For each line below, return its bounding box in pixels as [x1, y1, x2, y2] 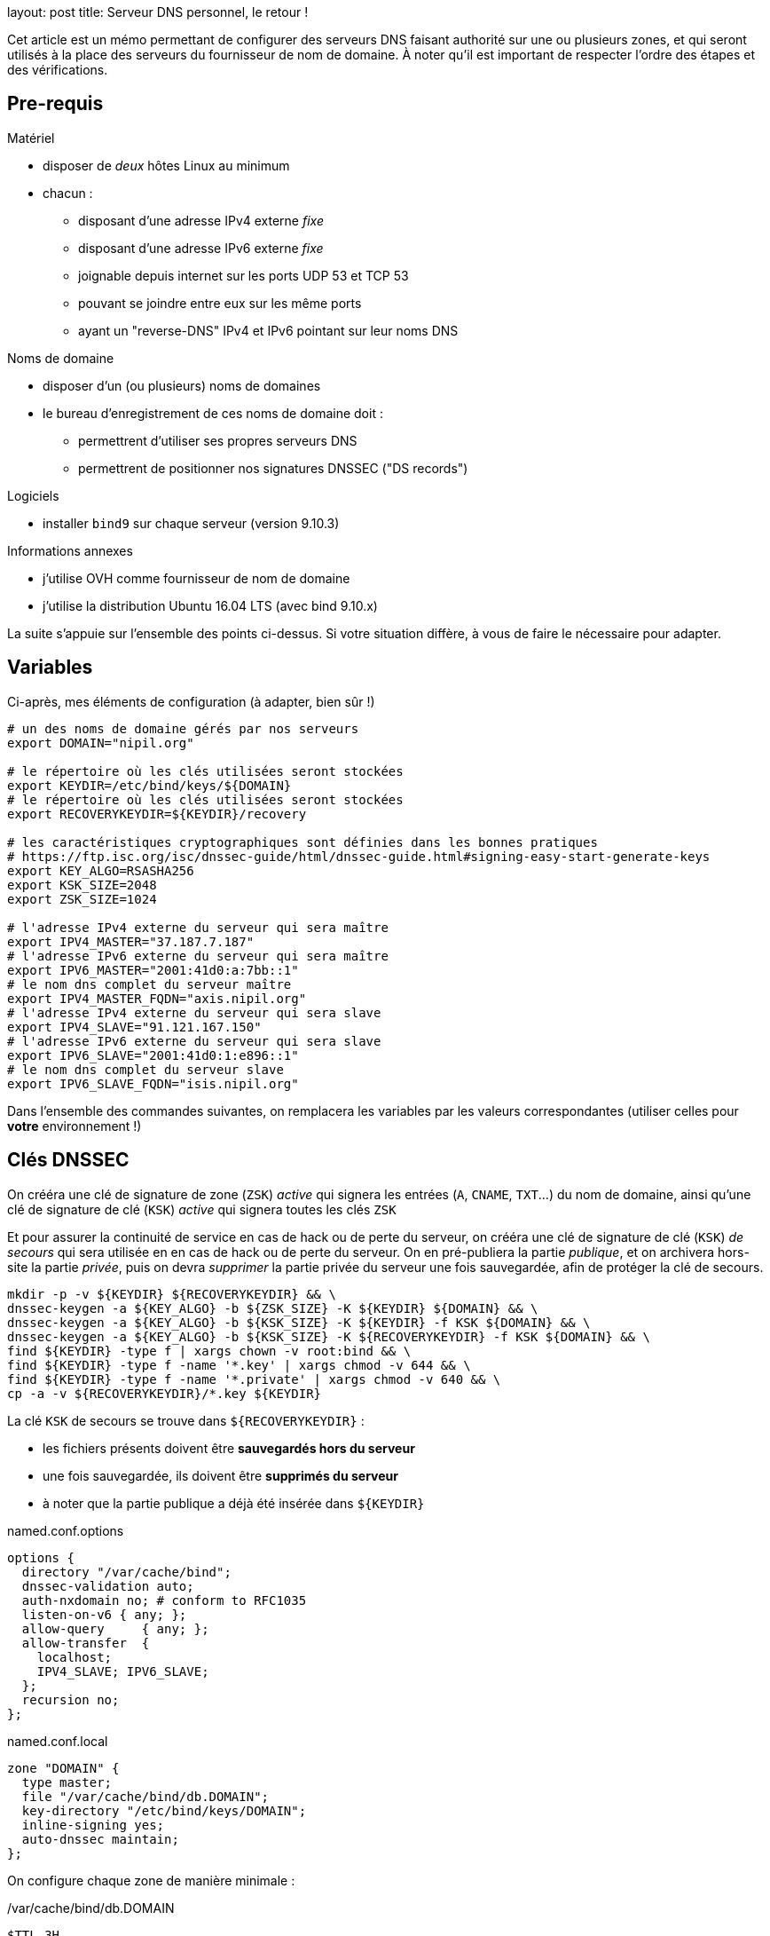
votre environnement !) [7, 1118, 142, 1134]
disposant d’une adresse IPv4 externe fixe [78, 212, 324, 228]
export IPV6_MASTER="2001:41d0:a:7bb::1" [7, 962, 299, 977]
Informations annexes [7, 542, 133, 558]
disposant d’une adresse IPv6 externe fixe [78, 240, 324, 256]
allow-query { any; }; [21, 1621, 209, 1636]
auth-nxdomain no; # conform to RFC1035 [21, 1592, 307, 1608]
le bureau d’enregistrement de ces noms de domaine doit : [43, 405, 383, 421]
